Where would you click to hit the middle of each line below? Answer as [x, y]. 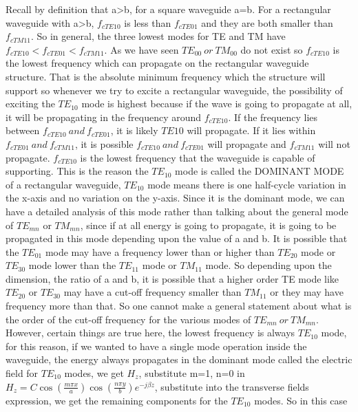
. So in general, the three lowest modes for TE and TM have [158, 36]
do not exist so [272, 49]
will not [334, 143]
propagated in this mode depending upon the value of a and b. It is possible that [177, 238]
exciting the [30, 104]
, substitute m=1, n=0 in [192, 373]
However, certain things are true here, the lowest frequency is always [150, 333]
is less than [148, 22]
